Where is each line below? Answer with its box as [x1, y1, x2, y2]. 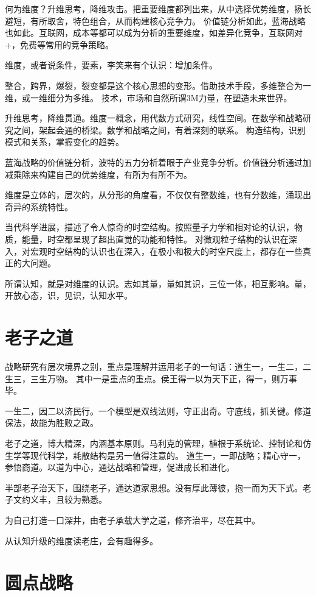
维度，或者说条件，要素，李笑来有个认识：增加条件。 [5, 59, 218, 71]
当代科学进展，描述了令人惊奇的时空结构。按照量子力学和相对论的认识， [5, 221, 294, 233]
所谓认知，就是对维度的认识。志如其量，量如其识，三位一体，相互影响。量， [5, 277, 311, 289]
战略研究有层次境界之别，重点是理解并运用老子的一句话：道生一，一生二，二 [5, 360, 311, 372]
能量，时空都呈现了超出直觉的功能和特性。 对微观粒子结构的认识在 [21, 232, 289, 245]
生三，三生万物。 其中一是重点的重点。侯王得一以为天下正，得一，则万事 [5, 372, 297, 385]
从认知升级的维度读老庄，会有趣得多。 [5, 534, 158, 547]
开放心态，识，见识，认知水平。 [5, 289, 132, 302]
